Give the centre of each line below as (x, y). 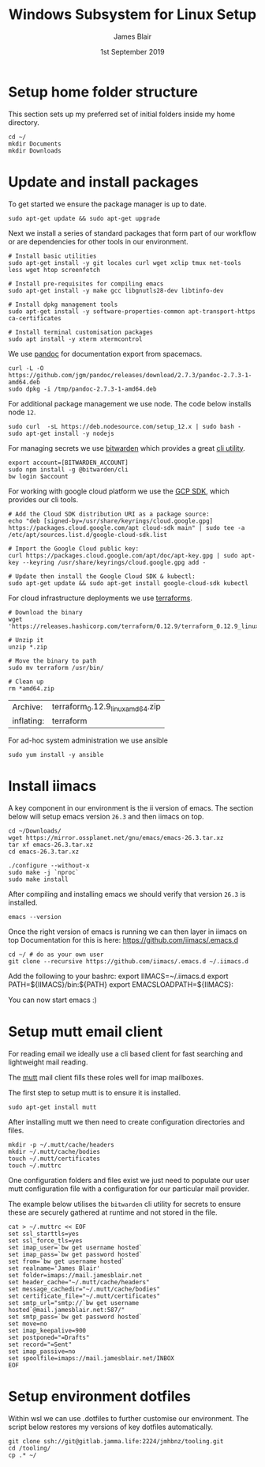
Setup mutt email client (86, 1032)
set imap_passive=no (42, 1351)
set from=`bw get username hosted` (67, 1261)
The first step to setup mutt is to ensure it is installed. (95, 1092)
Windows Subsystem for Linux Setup (132, 15)
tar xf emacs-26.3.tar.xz (50, 845)
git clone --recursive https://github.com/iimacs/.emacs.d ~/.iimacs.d (128, 961)
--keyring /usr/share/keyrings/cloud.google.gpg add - (114, 562)
